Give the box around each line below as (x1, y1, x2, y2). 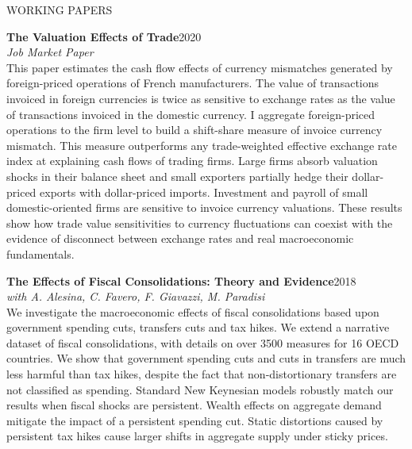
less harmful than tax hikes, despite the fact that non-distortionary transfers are (6, 366, 397, 382)
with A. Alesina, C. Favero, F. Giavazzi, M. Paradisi (6, 288, 265, 305)
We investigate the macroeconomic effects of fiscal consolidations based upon (6, 303, 379, 320)
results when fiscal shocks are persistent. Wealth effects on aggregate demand (6, 397, 382, 413)
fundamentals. (6, 245, 75, 262)
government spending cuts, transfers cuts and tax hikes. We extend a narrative (6, 319, 390, 336)
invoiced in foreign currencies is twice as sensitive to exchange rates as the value (6, 90, 395, 106)
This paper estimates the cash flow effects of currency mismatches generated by (6, 59, 393, 75)
